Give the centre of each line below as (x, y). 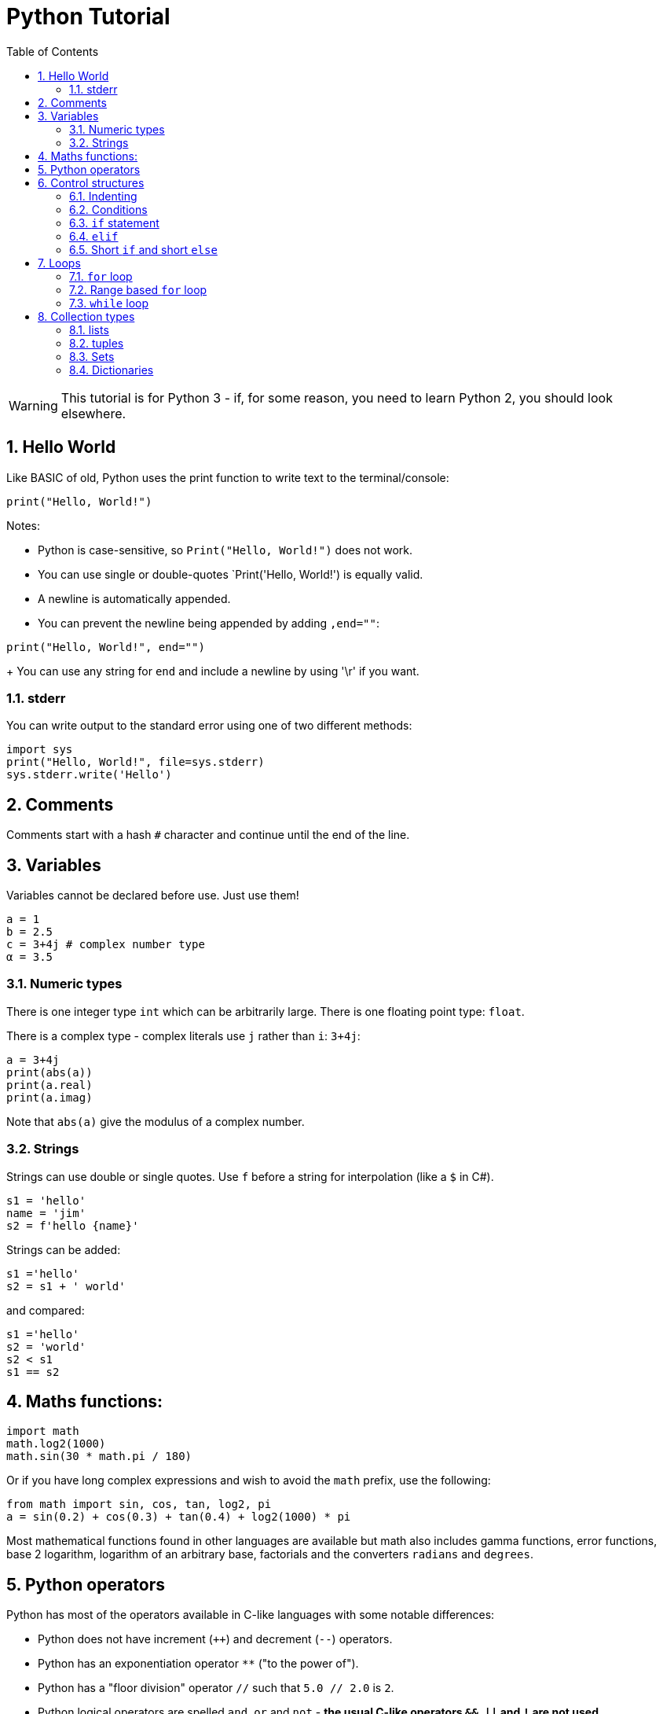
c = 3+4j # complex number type (106, 945)
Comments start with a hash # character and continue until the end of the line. (208, 835)
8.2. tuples (97, 343)
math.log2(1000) (56, 1444)
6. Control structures (91, 182)
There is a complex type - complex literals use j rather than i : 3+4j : (183, 1035)
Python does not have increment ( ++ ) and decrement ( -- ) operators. (215, 1639)
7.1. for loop (101, 276)
